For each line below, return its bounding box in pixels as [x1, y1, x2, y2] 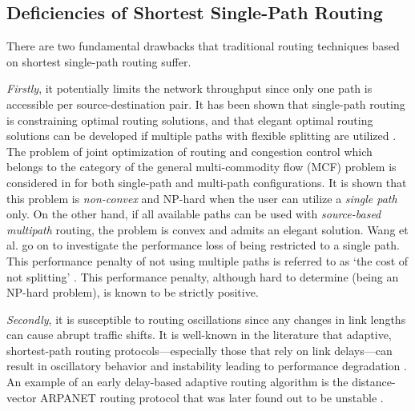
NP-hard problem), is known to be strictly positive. [6, 284, 259, 301]
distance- [352, 373, 396, 390]
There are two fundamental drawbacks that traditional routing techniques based [6, 38, 400, 54]
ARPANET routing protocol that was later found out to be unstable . [40, 389, 384, 405]
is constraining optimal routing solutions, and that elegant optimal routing [6, 111, 373, 128]
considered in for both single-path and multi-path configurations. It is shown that [6, 174, 407, 190]
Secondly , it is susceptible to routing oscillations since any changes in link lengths [6, 310, 406, 327]
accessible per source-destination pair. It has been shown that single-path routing [6, 95, 405, 112]
